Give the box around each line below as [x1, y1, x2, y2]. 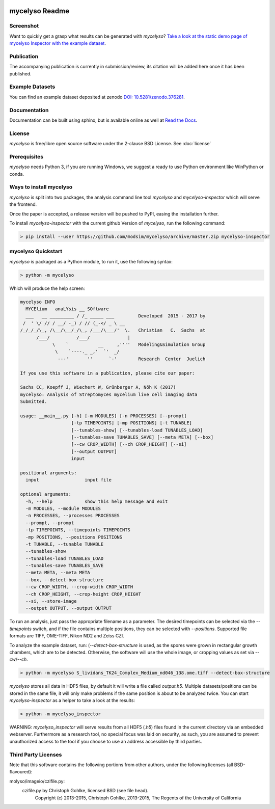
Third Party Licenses [9, 751, 62, 758]
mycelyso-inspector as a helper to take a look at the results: [9, 697, 135, 704]
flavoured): [9, 769, 33, 775]
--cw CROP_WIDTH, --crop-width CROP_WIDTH [25, 584, 133, 590]
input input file [25, 477, 112, 483]
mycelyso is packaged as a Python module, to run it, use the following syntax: [9, 258, 173, 264]
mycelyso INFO [20, 299, 56, 305]
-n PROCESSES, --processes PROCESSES [25, 513, 120, 519]
